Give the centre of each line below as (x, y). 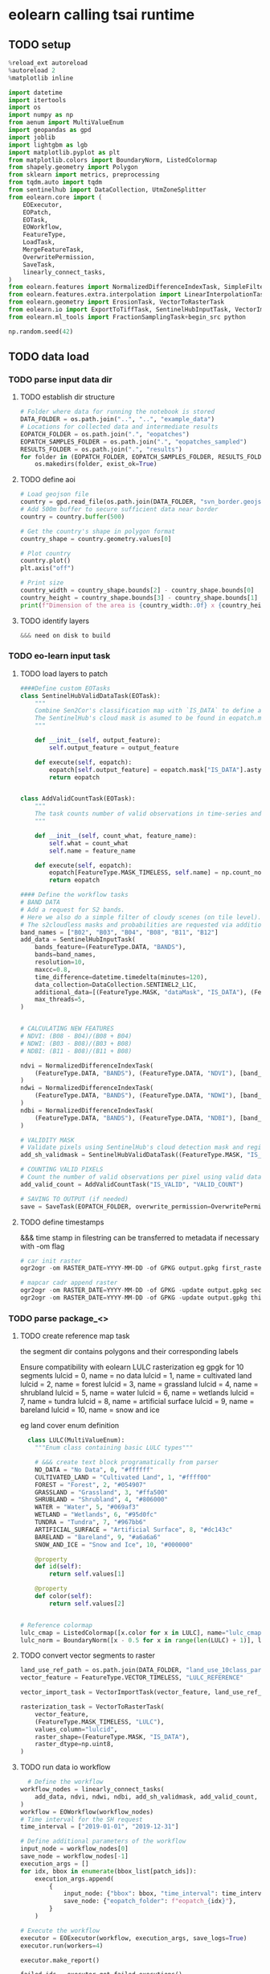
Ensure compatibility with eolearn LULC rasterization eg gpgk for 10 (132, 1367)
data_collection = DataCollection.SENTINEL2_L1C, (116, 985)
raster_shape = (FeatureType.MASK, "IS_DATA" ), (112, 1737)
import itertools (37, 100)
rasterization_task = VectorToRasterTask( (92, 1707)
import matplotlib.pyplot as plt (64, 152)
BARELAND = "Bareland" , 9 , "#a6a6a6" (98, 1537)
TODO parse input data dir (60, 379)
